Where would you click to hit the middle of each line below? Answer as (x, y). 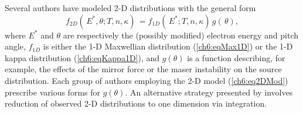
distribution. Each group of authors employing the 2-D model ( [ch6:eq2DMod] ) (147, 80)
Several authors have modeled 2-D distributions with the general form (130, 8)
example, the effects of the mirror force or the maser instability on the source (143, 69)
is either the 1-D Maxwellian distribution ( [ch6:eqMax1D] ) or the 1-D (168, 46)
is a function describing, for (236, 57)
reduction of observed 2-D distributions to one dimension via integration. (136, 103)
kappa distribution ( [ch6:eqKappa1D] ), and (82, 57)
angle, (15, 46)
